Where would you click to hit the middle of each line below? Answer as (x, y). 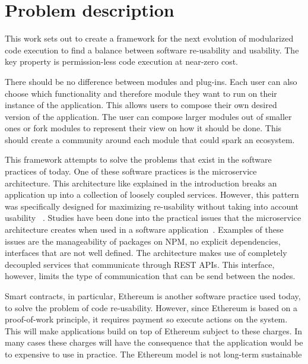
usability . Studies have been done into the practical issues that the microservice (153, 218)
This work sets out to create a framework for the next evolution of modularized (149, 38)
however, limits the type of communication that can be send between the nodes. (150, 276)
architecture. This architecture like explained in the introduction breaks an (141, 183)
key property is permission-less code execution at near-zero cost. (121, 61)
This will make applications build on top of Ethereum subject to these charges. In (154, 330)
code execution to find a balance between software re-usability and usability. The (152, 50)
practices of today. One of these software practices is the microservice (131, 171)
